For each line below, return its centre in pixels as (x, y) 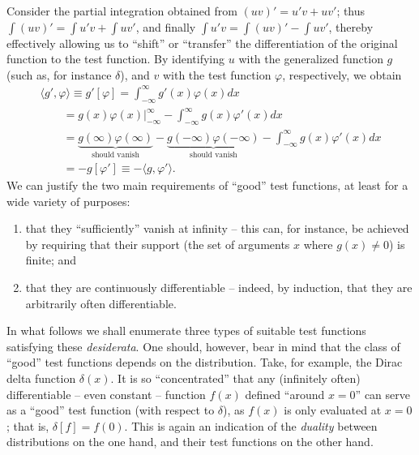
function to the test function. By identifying (116, 59)
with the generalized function (311, 59)
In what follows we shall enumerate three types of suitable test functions (186, 331)
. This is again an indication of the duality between (251, 425)
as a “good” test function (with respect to (111, 410)
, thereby (351, 26)
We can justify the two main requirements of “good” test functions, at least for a (207, 185)
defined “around (285, 394)
